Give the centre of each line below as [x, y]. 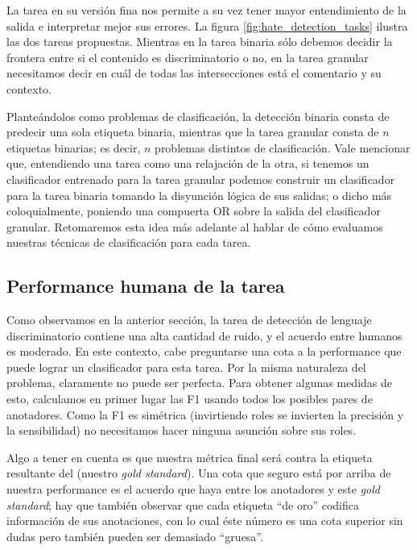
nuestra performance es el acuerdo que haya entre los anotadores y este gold [193, 489]
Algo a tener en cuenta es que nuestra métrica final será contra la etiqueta [190, 457]
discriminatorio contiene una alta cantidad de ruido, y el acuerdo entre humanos [204, 335]
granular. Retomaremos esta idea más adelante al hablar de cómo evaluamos [195, 226]
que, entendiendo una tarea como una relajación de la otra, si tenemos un [188, 163]
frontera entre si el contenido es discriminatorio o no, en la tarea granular [188, 57]
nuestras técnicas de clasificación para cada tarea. [129, 242]
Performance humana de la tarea [146, 286]
